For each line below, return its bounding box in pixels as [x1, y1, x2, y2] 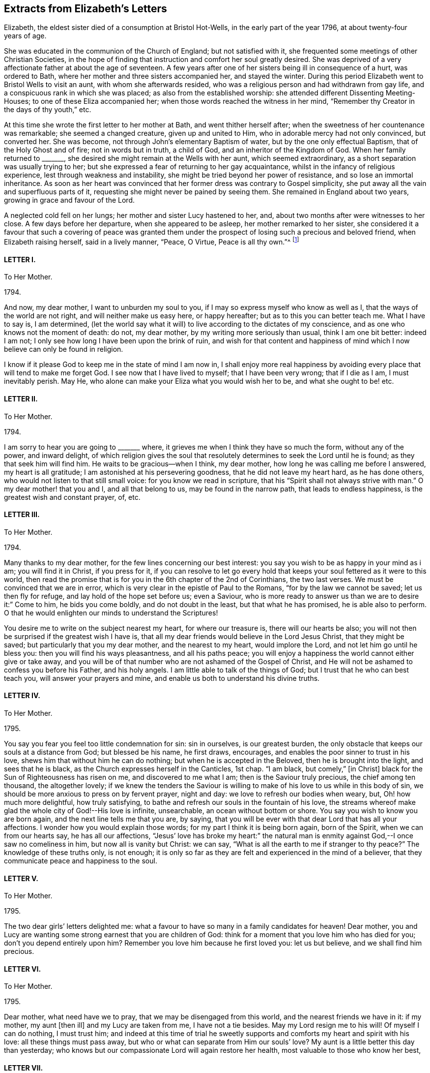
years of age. [4, 31, 47, 40]
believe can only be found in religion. [4, 345, 123, 354]
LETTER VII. [4, 1064, 43, 1072]
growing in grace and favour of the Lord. [4, 196, 135, 205]
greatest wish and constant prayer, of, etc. [4, 492, 141, 501]
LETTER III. [4, 510, 40, 519]
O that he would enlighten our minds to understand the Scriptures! [4, 608, 218, 617]
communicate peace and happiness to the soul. [4, 856, 157, 865]
